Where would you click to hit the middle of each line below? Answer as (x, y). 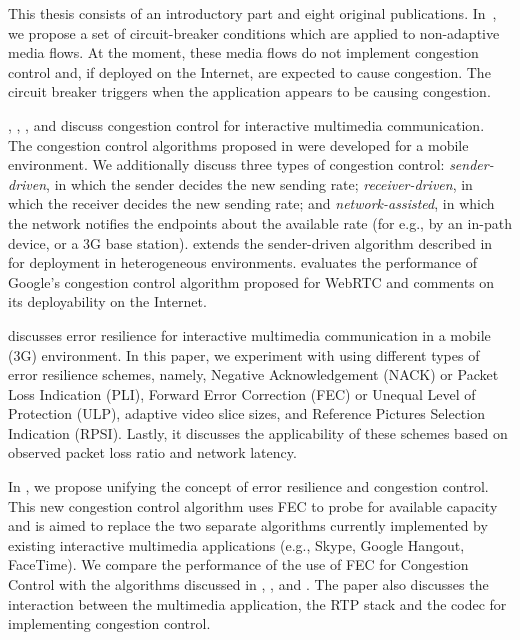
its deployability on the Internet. (107, 301)
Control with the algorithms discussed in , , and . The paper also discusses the (248, 584)
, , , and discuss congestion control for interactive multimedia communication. (246, 124)
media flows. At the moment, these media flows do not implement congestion (243, 52)
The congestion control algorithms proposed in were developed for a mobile (238, 144)
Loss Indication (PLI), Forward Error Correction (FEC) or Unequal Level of (242, 393)
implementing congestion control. (109, 623)
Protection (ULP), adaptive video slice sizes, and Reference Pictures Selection (246, 413)
